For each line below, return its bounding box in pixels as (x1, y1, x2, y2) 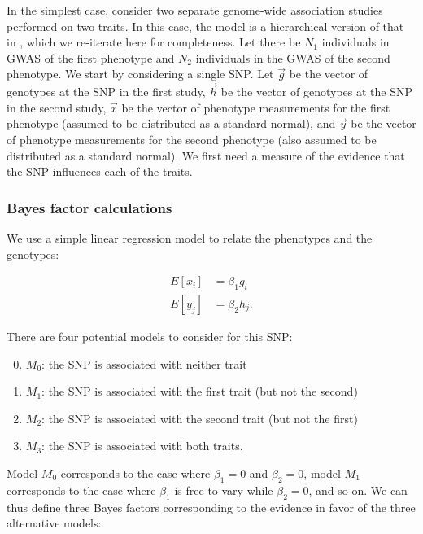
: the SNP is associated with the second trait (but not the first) (41, 409, 358, 427)
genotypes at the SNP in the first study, (7, 83, 206, 100)
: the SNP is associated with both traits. (41, 437, 243, 454)
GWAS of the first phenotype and (7, 49, 175, 66)
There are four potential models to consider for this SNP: (7, 328, 293, 345)
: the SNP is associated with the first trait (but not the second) (41, 383, 358, 400)
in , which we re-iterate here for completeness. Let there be (7, 33, 301, 50)
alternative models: (7, 514, 102, 532)
